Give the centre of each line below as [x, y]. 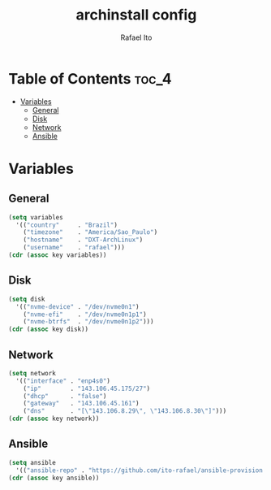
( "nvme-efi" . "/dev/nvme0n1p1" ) [85, 314]
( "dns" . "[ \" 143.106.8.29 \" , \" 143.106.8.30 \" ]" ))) [125, 411]
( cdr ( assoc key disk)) [49, 330]
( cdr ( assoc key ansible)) [54, 478]
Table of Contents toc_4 [90, 78]
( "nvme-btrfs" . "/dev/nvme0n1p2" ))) [88, 322]
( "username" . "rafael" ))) [74, 248]
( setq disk [27, 299]
